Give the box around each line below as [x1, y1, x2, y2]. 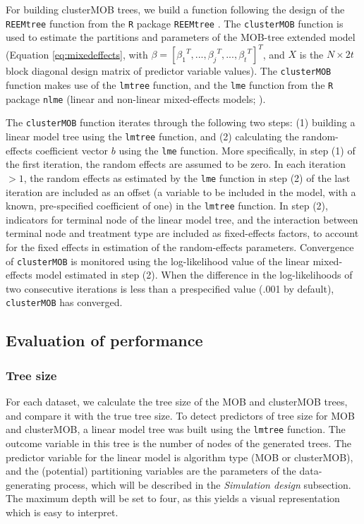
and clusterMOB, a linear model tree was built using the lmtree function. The [6, 422, 346, 437]
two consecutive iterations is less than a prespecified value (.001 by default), [6, 281, 334, 295]
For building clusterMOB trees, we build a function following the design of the [6, 2, 345, 16]
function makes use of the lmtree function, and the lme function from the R [6, 78, 334, 92]
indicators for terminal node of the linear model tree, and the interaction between [6, 212, 358, 226]
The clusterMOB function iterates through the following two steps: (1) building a [6, 115, 356, 130]
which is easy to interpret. [6, 504, 119, 519]
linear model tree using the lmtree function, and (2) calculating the [6, 128, 299, 143]
